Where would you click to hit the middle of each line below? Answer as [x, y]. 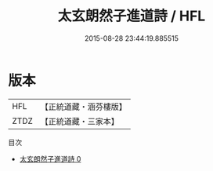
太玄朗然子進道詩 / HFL [132, 16]
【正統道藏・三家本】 [80, 121]
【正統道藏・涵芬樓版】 [84, 107]
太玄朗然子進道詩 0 [50, 158]
